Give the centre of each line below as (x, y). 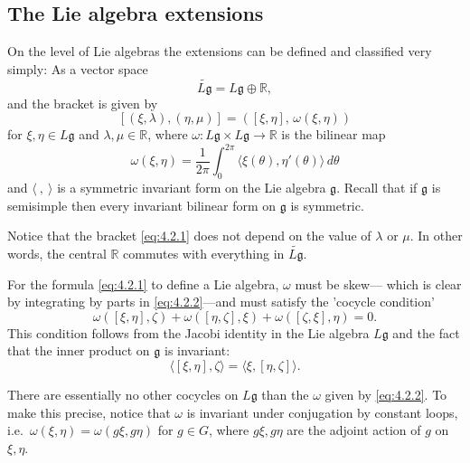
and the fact (426, 332)
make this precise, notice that (89, 412)
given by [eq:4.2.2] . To (386, 395)
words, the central (57, 254)
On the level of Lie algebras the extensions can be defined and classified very (220, 51)
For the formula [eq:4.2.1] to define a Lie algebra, (143, 283)
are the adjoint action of (354, 430)
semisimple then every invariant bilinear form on (142, 205)
